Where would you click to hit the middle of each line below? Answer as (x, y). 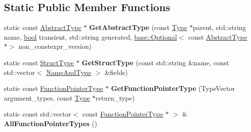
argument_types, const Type (47, 97)
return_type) (115, 97)
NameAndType (69, 72)
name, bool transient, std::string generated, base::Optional (91, 37)
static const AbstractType (43, 27)
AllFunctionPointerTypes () (51, 123)
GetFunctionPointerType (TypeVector (173, 88)
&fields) (116, 72)
